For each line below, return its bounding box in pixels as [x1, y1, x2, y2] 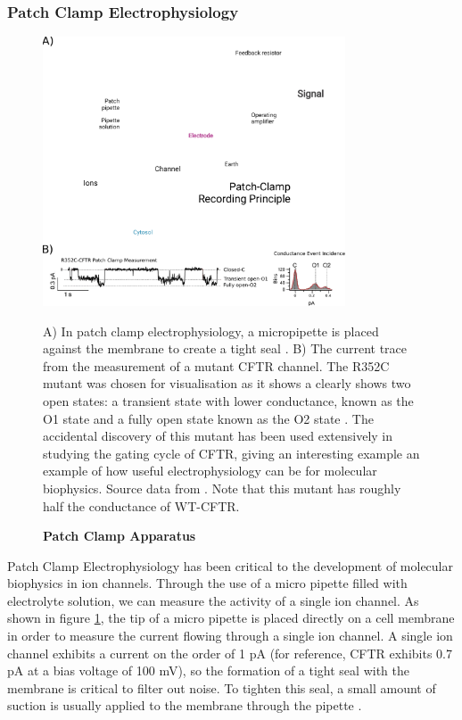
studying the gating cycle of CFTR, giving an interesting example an [43, 443, 420, 462]
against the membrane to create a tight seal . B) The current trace [43, 339, 408, 358]
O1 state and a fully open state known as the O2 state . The [43, 409, 374, 427]
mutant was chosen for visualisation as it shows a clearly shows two [43, 374, 411, 393]
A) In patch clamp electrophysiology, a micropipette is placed [43, 321, 379, 340]
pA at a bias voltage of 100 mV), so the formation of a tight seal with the [7, 661, 409, 680]
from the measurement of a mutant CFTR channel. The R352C [43, 356, 390, 375]
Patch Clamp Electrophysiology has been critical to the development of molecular [7, 556, 453, 575]
